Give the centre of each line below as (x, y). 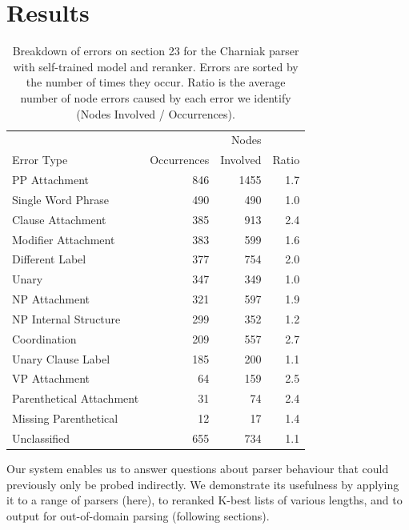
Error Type (40, 160)
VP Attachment (51, 378)
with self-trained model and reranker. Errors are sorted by (156, 66)
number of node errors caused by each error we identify (156, 97)
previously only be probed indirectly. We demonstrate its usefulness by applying (203, 484)
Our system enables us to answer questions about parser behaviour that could (198, 469)
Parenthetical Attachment (76, 398)
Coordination (44, 338)
